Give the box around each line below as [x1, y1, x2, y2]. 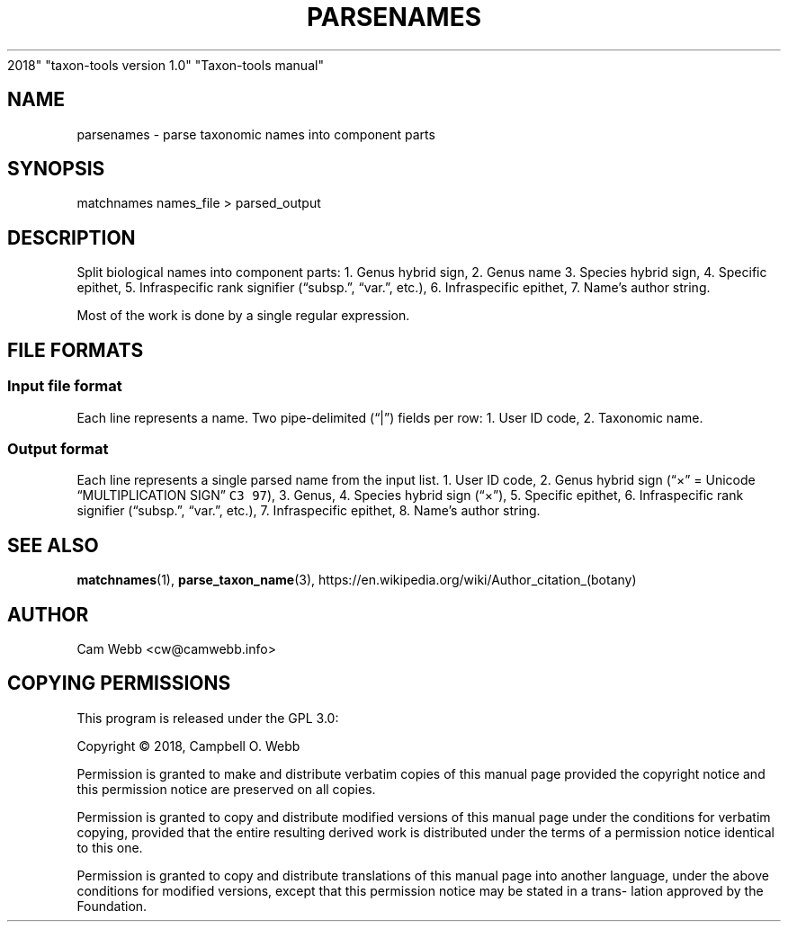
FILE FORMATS [7, 338, 144, 362]
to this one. [76, 839, 143, 855]
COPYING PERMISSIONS [7, 672, 231, 695]
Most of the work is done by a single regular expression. [76, 308, 410, 324]
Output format [7, 439, 109, 458]
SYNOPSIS [7, 157, 105, 181]
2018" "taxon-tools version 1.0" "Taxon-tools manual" [7, 57, 324, 73]
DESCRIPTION [7, 226, 136, 249]
